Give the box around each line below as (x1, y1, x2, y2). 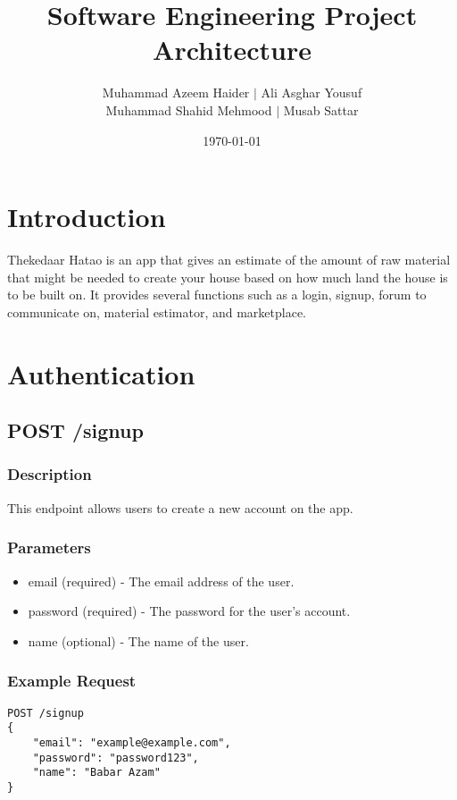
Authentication (7, 355, 195, 392)
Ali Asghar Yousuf (261, 83, 362, 102)
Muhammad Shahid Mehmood (105, 100, 272, 119)
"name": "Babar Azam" (32, 766, 161, 779)
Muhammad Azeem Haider (102, 83, 250, 102)
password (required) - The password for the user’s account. (28, 602, 351, 620)
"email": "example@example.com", (32, 736, 231, 749)
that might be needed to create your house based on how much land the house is (7, 267, 448, 286)
